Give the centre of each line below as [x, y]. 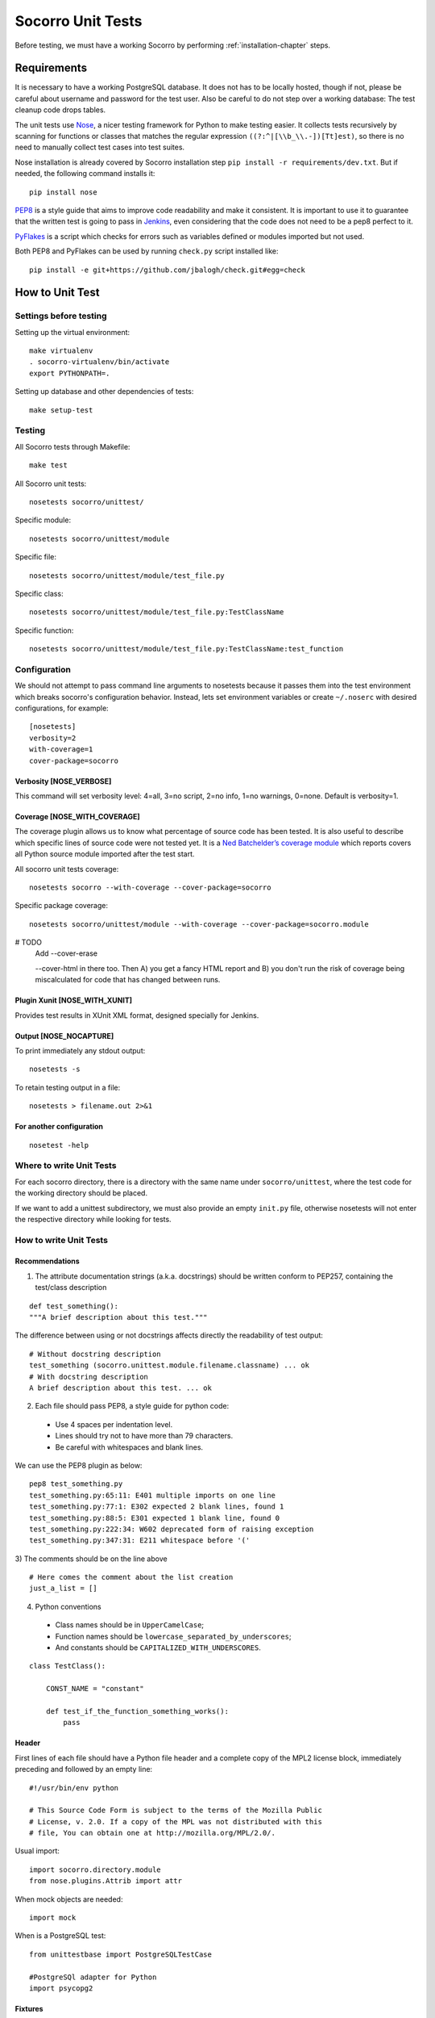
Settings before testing [61, 316]
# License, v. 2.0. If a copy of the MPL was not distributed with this [176, 1821]
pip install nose [63, 192]
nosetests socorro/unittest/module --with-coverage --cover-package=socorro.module [199, 924]
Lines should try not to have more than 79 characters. [144, 1436]
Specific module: [43, 520]
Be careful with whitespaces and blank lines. [129, 1447]
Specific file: [35, 557]
